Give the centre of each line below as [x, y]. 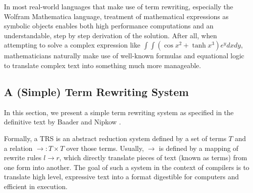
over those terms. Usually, [105, 148]
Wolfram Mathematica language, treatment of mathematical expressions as [116, 16]
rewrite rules [23, 157]
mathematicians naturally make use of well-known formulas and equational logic [124, 56]
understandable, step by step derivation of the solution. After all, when [111, 35]
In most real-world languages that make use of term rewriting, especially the [119, 6]
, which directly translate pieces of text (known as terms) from [153, 157]
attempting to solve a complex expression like [72, 45]
